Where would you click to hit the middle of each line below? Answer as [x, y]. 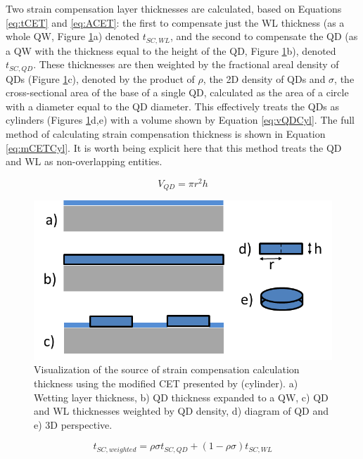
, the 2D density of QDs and [264, 78]
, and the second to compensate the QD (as [264, 36]
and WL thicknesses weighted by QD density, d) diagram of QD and [181, 411]
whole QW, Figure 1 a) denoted [73, 36]
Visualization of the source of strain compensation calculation [167, 369]
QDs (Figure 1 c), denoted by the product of [100, 78]
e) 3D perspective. [73, 424]
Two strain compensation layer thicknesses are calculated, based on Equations [174, 8]
